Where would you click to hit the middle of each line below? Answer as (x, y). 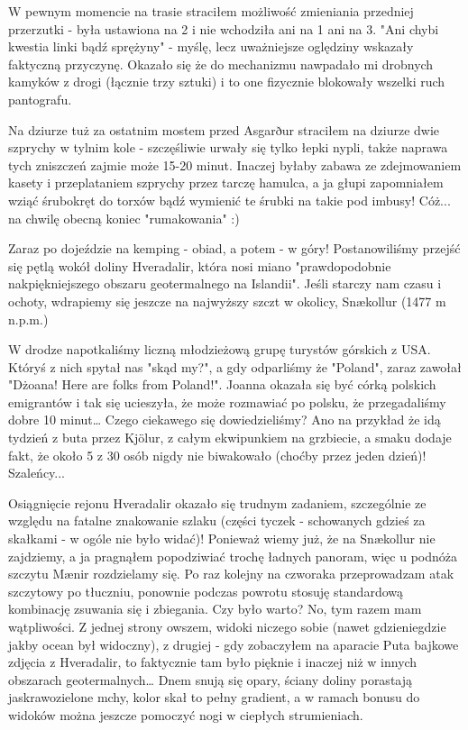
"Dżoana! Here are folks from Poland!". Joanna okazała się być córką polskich (222, 384)
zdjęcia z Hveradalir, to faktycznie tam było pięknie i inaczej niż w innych (213, 662)
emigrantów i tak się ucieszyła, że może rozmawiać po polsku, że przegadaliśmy (227, 401)
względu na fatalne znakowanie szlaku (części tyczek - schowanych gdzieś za (217, 520)
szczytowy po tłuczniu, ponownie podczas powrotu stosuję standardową (206, 591)
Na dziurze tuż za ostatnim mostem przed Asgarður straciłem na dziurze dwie (224, 129)
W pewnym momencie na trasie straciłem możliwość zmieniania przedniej (211, 11)
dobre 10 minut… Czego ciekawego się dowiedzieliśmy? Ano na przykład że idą (225, 420)
